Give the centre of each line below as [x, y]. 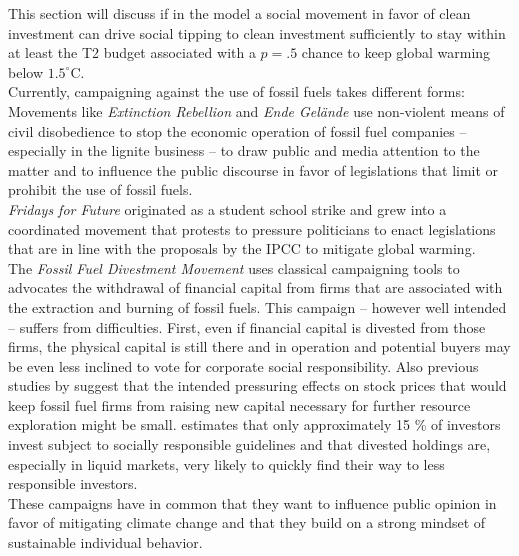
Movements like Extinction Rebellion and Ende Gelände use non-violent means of [256, 110]
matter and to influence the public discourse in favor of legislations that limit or [253, 169]
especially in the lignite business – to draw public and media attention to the [244, 150]
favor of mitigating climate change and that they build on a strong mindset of [247, 522]
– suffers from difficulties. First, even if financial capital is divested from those [247, 326]
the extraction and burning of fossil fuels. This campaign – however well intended [257, 306]
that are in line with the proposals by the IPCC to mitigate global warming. [242, 248]
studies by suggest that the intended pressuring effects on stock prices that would [257, 385]
